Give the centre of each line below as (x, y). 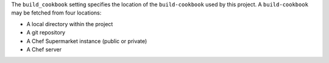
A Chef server (44, 49)
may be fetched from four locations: (56, 13)
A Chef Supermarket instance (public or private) (87, 41)
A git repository (46, 33)
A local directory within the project (70, 24)
